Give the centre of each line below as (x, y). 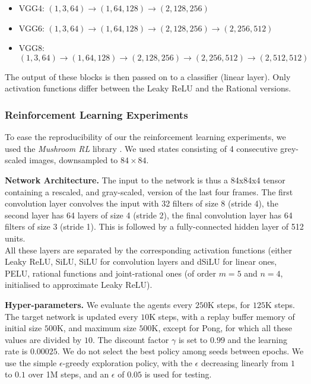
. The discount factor (131, 339)
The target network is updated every (72, 316)
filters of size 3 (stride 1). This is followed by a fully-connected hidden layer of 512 (154, 226)
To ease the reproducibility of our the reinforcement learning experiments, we (145, 137)
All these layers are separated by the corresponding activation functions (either (149, 250)
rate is (16, 351)
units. (15, 238)
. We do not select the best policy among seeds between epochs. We (180, 351)
